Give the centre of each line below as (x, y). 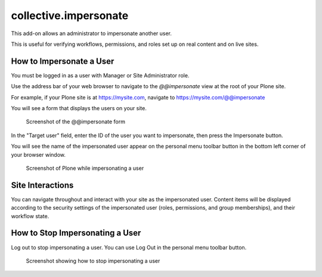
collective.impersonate (70, 15)
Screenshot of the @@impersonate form (75, 122)
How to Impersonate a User (63, 61)
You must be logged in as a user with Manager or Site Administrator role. (100, 75)
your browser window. (38, 154)
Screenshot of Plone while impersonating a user (85, 168)
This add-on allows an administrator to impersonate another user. (92, 33)
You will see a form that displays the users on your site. (79, 108)
